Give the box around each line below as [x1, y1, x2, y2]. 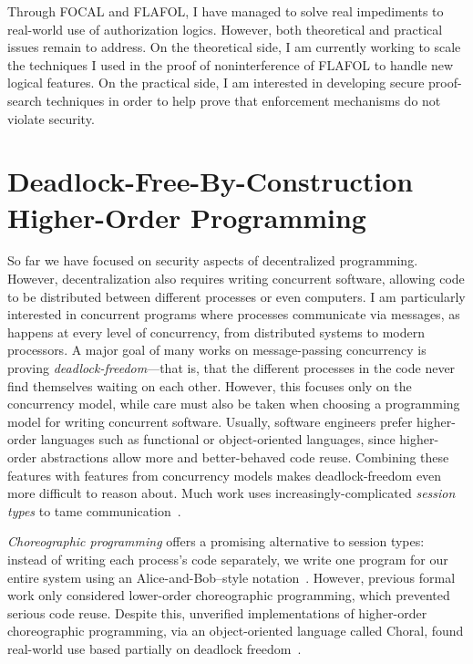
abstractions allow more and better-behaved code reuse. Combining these [40, 448, 449, 466]
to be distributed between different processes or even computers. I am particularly [7, 286, 466, 306]
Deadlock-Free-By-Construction [7, 162, 414, 200]
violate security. [7, 109, 95, 128]
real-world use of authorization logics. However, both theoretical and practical [7, 19, 443, 38]
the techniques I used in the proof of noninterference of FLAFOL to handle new [7, 55, 454, 74]
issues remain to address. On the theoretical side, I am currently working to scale [7, 37, 461, 57]
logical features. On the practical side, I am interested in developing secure [7, 73, 425, 92]
